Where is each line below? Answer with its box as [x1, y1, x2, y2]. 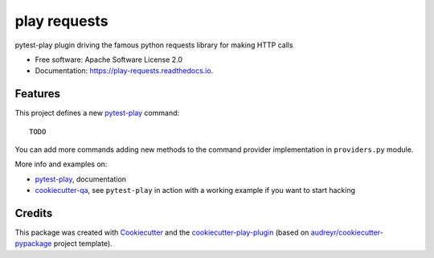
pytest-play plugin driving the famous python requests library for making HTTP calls [14, 40, 293, 50]
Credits [14, 207, 53, 220]
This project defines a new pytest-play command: [14, 109, 180, 118]
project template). [53, 239, 113, 248]
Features [14, 87, 60, 100]
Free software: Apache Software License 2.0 [35, 55, 183, 64]
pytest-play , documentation [35, 174, 127, 184]
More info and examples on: [14, 159, 108, 169]
